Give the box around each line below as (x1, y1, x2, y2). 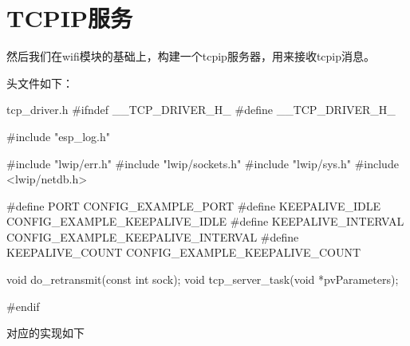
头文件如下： (6, 74, 73, 91)
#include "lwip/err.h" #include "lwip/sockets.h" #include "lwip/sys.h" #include (6, 155, 399, 171)
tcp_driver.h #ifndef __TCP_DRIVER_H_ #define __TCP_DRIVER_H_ (6, 101, 396, 118)
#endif (6, 297, 40, 314)
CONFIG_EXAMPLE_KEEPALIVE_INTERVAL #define (6, 228, 299, 245)
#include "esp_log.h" (6, 128, 110, 144)
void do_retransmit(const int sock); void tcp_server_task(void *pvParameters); (6, 271, 399, 288)
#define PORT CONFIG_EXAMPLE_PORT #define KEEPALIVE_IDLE (6, 197, 380, 214)
